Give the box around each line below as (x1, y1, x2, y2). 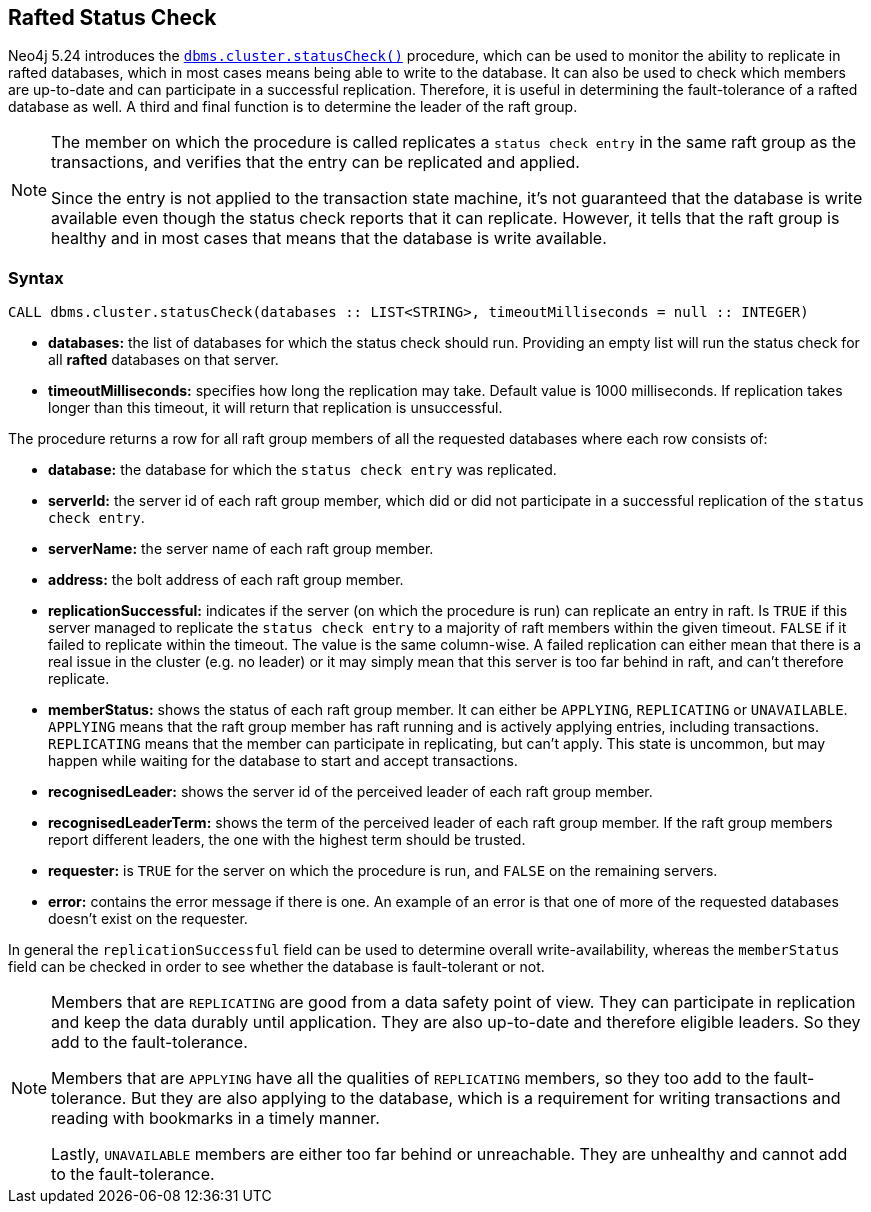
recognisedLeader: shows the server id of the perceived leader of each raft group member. (48, 783, 653, 801)
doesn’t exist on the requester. (48, 910, 248, 928)
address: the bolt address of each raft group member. (48, 571, 404, 589)
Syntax (8, 267, 64, 288)
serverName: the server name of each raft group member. (48, 540, 434, 558)
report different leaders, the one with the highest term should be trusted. (48, 831, 526, 849)
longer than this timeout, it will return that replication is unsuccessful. (48, 399, 503, 417)
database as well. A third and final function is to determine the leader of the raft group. (8, 98, 578, 116)
